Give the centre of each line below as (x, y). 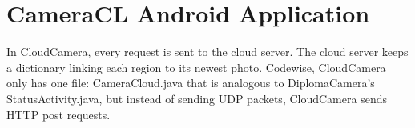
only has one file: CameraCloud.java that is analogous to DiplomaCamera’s (191, 83)
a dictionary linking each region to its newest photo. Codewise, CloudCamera (196, 67)
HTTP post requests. (58, 114)
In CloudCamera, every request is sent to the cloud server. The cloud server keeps (207, 52)
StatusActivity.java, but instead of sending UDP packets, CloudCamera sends (197, 98)
